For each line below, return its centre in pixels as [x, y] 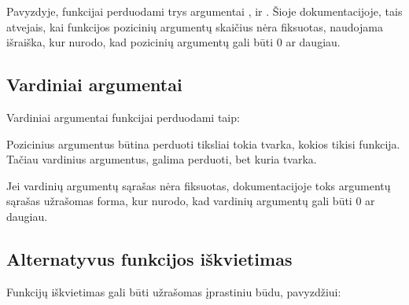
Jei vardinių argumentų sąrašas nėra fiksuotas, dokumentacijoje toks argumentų [199, 185]
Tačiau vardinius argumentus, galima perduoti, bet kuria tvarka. [162, 159]
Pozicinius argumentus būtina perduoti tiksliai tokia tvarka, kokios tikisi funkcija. [203, 143]
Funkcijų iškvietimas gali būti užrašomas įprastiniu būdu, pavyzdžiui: [174, 291]
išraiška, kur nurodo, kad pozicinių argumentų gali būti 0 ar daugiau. [173, 42]
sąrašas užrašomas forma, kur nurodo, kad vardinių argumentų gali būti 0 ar [191, 201]
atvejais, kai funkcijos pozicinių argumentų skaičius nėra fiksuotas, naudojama [195, 26]
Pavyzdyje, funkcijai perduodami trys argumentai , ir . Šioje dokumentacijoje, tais [204, 11]
